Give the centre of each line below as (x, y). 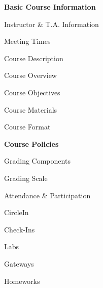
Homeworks (22, 281)
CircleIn (16, 212)
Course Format (27, 127)
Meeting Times (27, 41)
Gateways (19, 263)
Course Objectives (32, 92)
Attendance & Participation (47, 195)
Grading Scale (26, 178)
